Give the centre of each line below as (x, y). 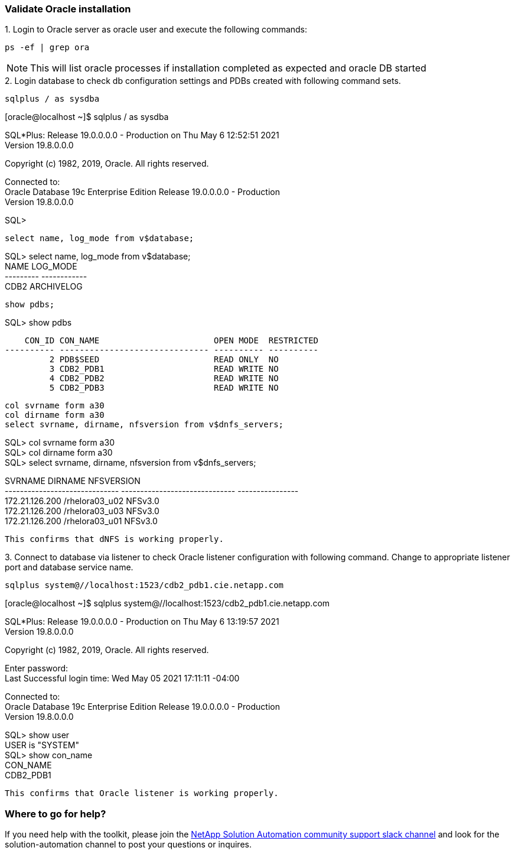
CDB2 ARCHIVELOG (44, 287)
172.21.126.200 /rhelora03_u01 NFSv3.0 (81, 521)
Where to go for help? (56, 814)
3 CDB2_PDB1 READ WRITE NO (164, 369)
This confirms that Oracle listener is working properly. (142, 793)
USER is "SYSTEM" (42, 745)
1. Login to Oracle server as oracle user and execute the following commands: (156, 30)
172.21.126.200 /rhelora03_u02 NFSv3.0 (82, 501)
